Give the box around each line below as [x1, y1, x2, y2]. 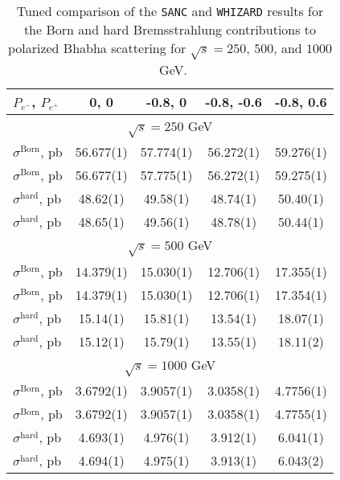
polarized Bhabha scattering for [7, 39, 186, 57]
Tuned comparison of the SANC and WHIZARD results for [16, 2, 324, 20]
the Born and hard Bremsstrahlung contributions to [23, 20, 317, 39]
